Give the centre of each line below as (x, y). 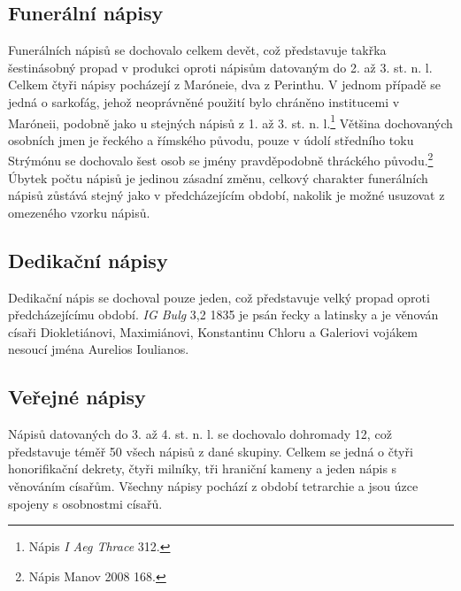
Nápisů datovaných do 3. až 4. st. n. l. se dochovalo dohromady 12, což (200, 434)
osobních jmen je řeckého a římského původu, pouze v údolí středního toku (211, 139)
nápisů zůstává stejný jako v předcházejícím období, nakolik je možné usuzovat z (227, 195)
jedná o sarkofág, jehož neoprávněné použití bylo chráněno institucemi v (204, 101)
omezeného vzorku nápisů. (79, 212)
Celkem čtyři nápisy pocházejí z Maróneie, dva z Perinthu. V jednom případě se (224, 84)
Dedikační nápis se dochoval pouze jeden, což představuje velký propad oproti (219, 297)
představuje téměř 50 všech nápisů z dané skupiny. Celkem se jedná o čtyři (211, 451)
